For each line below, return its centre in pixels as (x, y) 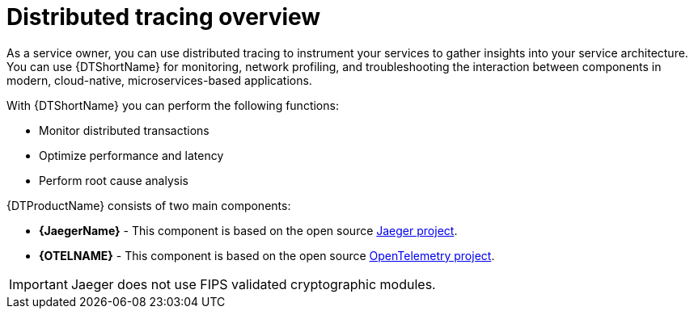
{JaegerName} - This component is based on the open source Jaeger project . (248, 230)
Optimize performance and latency (131, 155)
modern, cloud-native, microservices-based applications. (159, 80)
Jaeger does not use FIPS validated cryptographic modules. (253, 284)
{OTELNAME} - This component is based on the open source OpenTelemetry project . (267, 255)
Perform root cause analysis (114, 180)
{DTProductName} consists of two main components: (149, 205)
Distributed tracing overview (164, 17)
